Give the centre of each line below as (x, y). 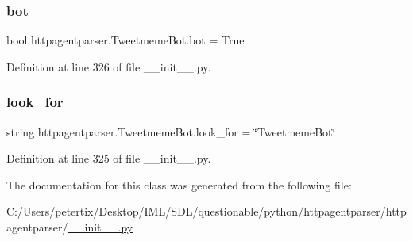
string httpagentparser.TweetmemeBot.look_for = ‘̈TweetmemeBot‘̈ (171, 131)
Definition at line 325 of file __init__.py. (109, 158)
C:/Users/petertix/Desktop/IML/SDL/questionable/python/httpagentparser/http (206, 211)
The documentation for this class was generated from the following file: (179, 184)
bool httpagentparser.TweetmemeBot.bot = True (125, 40)
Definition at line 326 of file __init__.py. (109, 66)
